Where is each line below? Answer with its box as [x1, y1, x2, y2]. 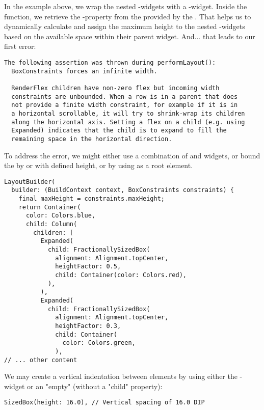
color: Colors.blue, [25, 212, 95, 220]
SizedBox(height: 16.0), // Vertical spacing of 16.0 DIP [4, 399, 205, 406]
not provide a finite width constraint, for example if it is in [11, 101, 238, 109]
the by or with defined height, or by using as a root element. [4, 160, 193, 171]
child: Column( [25, 221, 77, 228]
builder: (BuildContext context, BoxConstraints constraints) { [11, 186, 234, 194]
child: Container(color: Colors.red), [55, 271, 187, 279]
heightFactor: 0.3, [55, 322, 121, 330]
